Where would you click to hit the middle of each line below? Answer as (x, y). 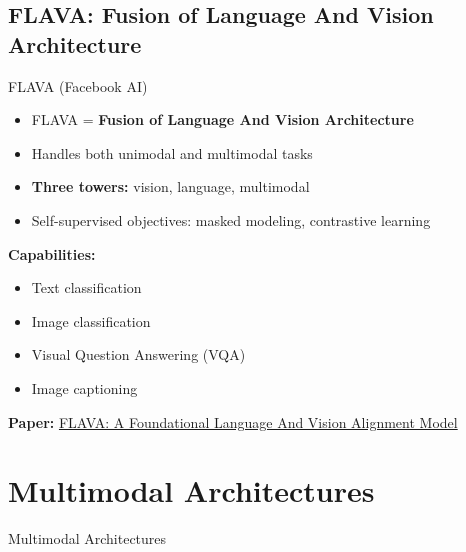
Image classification (91, 320)
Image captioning (84, 387)
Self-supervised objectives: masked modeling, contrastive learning (231, 219)
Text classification (86, 287)
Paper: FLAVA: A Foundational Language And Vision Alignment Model (233, 421)
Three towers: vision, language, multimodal (170, 186)
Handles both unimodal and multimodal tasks (172, 152)
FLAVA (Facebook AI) (78, 85)
